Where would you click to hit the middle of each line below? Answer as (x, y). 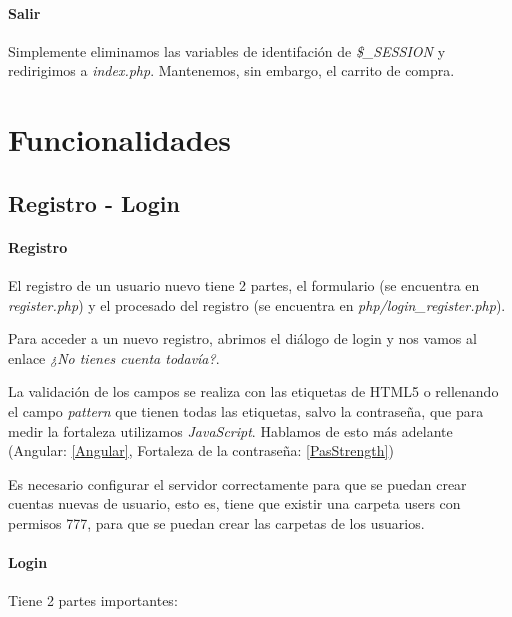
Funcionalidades (120, 139)
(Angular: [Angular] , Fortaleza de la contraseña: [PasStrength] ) (201, 450)
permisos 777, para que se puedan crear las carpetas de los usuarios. (216, 522)
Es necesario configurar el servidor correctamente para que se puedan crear (237, 483)
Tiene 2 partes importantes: (93, 600)
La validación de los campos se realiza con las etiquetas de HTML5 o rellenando (253, 391)
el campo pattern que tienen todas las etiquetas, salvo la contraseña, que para (246, 410)
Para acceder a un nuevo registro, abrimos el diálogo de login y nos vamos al (242, 338)
